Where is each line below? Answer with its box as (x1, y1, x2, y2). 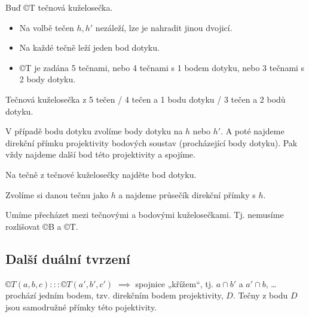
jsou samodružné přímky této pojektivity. (5, 300, 157, 313)
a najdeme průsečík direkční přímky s (118, 188, 256, 201)
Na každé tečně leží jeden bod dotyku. (19, 41, 160, 54)
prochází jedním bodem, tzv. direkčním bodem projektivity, (5, 289, 224, 301)
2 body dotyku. (19, 73, 76, 85)
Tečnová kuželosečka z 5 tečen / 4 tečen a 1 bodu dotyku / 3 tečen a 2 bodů (5, 93, 286, 105)
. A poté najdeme (221, 125, 284, 137)
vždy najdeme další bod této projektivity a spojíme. (5, 148, 195, 161)
